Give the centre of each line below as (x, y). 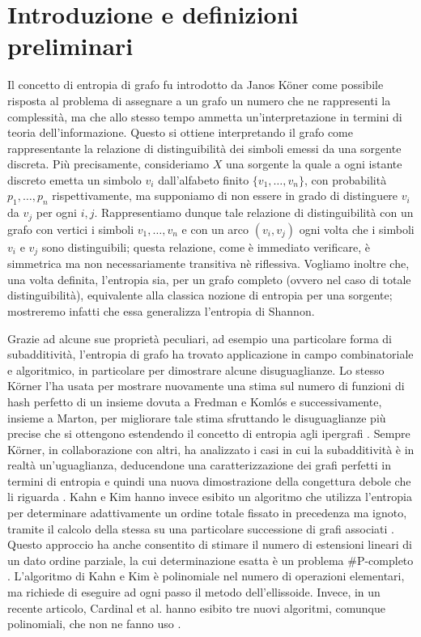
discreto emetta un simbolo (74, 179)
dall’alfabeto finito (204, 179)
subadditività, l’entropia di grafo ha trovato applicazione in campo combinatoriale (210, 354)
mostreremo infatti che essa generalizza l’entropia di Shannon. (161, 310)
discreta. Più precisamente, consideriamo (108, 164)
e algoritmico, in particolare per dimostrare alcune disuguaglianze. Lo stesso (196, 369)
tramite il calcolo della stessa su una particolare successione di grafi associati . (201, 528)
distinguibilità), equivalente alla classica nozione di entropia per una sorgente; (200, 295)
